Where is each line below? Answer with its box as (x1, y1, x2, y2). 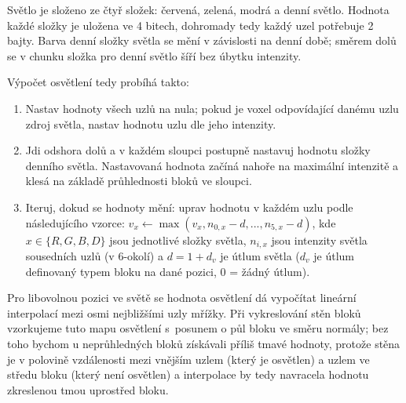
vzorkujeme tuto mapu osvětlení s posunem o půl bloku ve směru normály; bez (7, 320, 389, 336)
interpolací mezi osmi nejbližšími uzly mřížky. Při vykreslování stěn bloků (7, 304, 361, 321)
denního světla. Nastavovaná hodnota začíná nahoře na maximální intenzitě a (25, 157, 399, 173)
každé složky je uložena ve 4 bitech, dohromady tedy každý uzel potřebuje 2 (7, 16, 374, 33)
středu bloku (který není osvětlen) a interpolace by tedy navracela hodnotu (7, 366, 369, 383)
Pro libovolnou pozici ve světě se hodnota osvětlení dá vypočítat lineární (7, 289, 357, 306)
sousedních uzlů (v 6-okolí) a (25, 247, 163, 263)
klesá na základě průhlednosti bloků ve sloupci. (25, 172, 252, 189)
